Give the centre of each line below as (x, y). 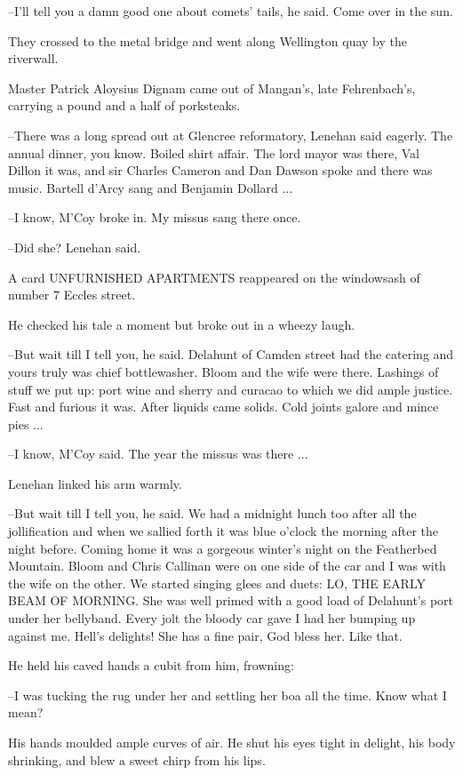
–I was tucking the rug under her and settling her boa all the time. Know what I (228, 695)
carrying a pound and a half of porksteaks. (124, 105)
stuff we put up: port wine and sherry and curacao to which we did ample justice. (231, 389)
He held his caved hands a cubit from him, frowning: (151, 665)
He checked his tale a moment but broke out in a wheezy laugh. (182, 324)
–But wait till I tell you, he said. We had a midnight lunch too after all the (212, 513)
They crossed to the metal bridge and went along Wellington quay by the (208, 40)
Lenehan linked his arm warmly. (95, 483)
